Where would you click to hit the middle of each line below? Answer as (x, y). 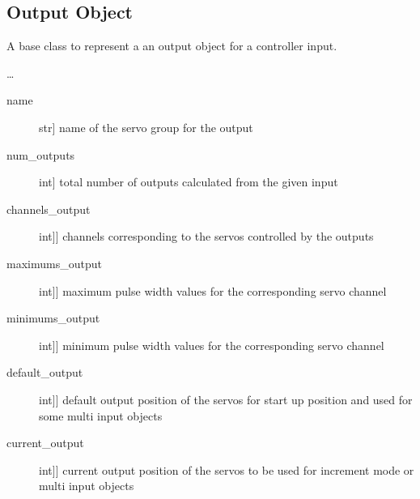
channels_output (49, 209)
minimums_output (53, 318)
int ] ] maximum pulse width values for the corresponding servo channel (213, 290)
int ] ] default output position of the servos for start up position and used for (226, 399)
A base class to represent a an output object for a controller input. (172, 46)
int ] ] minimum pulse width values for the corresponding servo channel (212, 345)
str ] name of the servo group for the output (146, 127)
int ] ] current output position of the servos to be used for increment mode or (227, 469)
